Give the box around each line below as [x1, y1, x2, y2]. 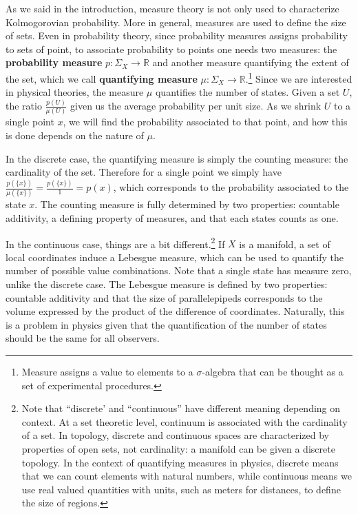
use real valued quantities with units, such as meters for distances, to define [21, 482, 341, 496]
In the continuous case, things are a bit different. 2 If [6, 234, 225, 251]
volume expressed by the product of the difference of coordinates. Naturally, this [6, 304, 345, 318]
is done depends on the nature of [6, 128, 144, 143]
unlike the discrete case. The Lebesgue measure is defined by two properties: [6, 277, 328, 291]
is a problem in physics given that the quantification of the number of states [6, 317, 327, 331]
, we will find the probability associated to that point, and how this [63, 114, 348, 129]
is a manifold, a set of [239, 236, 330, 251]
